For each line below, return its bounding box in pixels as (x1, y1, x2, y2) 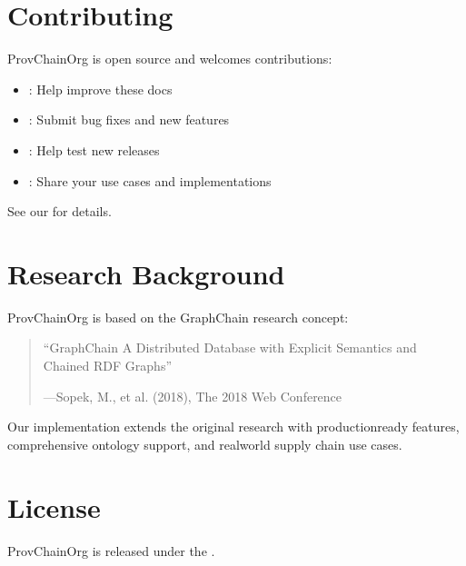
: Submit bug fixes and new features (28, 110, 230, 129)
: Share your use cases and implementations (28, 171, 272, 190)
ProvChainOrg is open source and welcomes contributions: (7, 49, 332, 68)
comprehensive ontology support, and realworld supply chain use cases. (7, 434, 402, 453)
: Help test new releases (28, 140, 160, 159)
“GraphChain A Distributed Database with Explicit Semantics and (43, 338, 417, 357)
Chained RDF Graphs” (43, 356, 173, 374)
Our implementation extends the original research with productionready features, (7, 417, 460, 436)
